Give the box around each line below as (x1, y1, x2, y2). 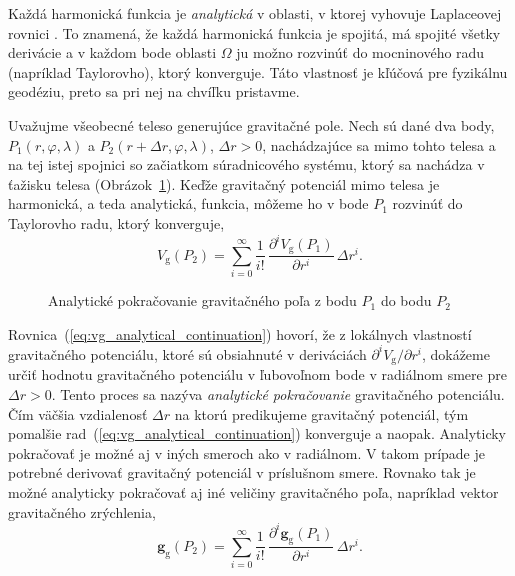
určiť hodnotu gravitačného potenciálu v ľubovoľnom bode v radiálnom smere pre (8, 364, 507, 385)
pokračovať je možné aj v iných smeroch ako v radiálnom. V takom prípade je (8, 442, 485, 463)
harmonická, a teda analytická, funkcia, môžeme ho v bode (8, 193, 369, 214)
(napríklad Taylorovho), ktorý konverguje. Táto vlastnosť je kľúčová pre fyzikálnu (8, 61, 508, 82)
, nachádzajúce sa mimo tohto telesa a (262, 134, 496, 155)
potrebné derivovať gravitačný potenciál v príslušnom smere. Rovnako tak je (8, 462, 476, 483)
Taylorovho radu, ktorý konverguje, (8, 212, 225, 233)
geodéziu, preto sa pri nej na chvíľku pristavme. (8, 81, 300, 102)
